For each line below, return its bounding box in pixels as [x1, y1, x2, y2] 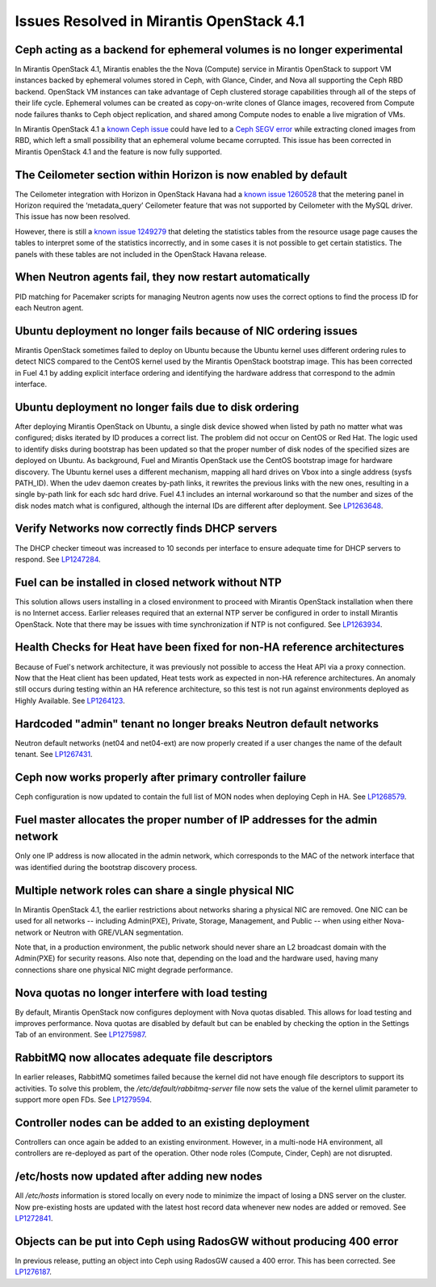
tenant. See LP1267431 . [15, 750, 93, 759]
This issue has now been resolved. [15, 212, 131, 221]
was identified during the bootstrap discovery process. [15, 862, 198, 872]
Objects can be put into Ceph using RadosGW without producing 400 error [15, 1234, 399, 1248]
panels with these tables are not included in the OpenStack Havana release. [15, 249, 267, 259]
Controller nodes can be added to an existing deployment [15, 1116, 310, 1129]
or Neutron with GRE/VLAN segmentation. [44, 927, 184, 937]
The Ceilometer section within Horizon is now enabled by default [15, 168, 348, 182]
